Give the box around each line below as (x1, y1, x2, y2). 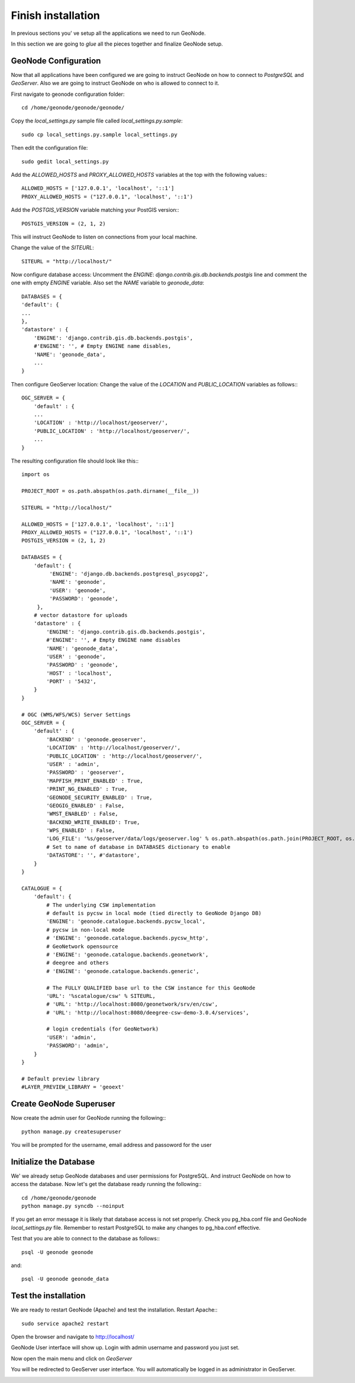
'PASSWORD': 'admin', (46, 1042, 109, 1049)
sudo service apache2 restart (21, 1320, 109, 1327)
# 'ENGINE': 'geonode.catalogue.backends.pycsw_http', (46, 935, 209, 942)
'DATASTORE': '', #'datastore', (46, 852, 140, 859)
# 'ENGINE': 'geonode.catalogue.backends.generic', (46, 968, 199, 974)
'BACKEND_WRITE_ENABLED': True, (46, 819, 140, 825)
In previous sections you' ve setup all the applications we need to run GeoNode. (11, 30, 206, 37)
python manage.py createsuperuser (21, 1128, 121, 1135)
